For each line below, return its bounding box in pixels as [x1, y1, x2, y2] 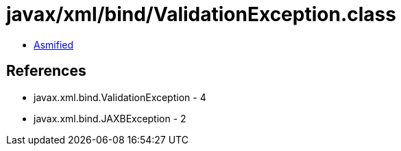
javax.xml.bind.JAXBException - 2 [34, 112, 186, 124]
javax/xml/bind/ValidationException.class [6, 3, 396, 26]
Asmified [34, 38, 74, 51]
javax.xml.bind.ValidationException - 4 [34, 91, 206, 103]
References [6, 62, 86, 80]
